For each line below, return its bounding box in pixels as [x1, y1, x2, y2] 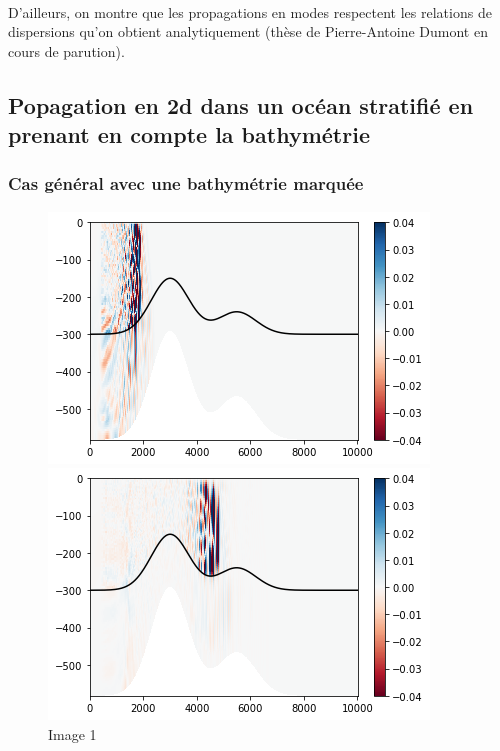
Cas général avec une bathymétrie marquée [8, 171, 364, 196]
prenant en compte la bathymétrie [8, 119, 370, 150]
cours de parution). [8, 40, 125, 61]
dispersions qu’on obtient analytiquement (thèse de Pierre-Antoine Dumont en [8, 21, 488, 42]
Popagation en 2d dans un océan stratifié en [8, 89, 474, 120]
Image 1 [48, 723, 97, 744]
